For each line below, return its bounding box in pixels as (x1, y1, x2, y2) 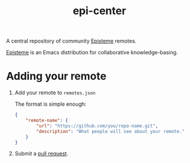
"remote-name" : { (25, 118, 69, 123)
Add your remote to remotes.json (14, 89, 96, 96)
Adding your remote (6, 70, 107, 83)
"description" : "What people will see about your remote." (36, 128, 185, 134)
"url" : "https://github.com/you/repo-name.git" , (36, 123, 159, 129)
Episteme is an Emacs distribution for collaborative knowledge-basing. (6, 49, 178, 56)
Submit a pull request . (14, 150, 69, 157)
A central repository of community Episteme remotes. (6, 37, 137, 45)
